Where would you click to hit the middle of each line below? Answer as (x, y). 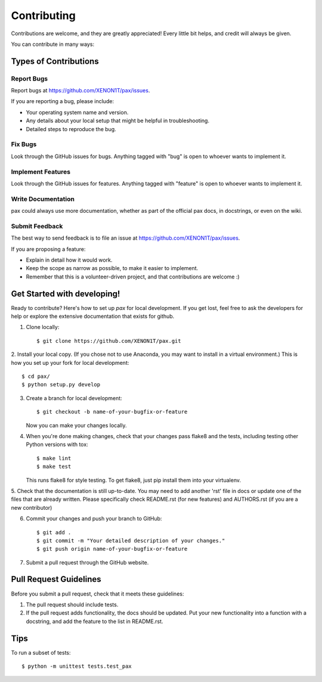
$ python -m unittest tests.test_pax (77, 666)
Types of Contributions (55, 61)
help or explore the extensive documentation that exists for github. (93, 317)
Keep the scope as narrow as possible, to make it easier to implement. (112, 268)
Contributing (43, 15)
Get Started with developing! (66, 294)
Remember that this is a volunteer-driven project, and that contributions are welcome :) (133, 277)
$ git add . (54, 532)
